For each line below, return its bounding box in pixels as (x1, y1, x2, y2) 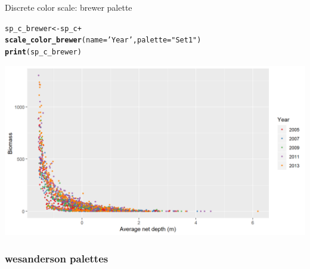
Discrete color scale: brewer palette (5, 1, 132, 13)
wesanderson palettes (5, 250, 108, 265)
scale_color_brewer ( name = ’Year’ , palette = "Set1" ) (5, 36, 201, 45)
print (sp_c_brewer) (5, 47, 82, 56)
